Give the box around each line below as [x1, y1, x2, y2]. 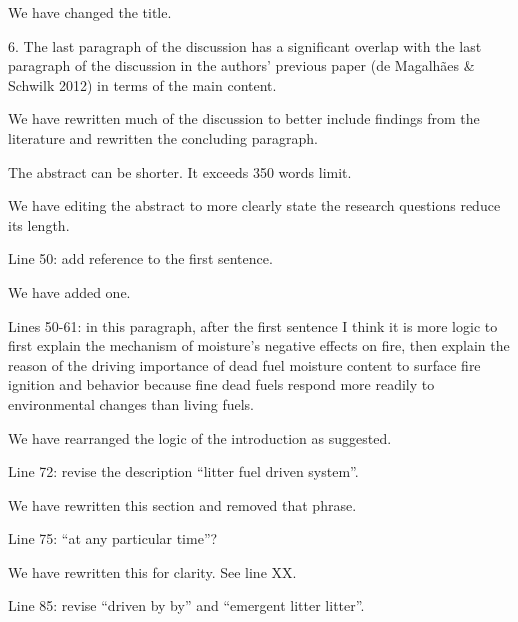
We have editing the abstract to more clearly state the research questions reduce [8, 195, 501, 216]
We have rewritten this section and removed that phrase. [8, 494, 357, 515]
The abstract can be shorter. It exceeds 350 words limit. [8, 161, 352, 182]
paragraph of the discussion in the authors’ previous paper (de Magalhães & [8, 55, 475, 76]
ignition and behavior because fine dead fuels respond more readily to [8, 374, 435, 395]
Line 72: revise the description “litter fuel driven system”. [8, 461, 359, 482]
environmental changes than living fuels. [8, 393, 254, 414]
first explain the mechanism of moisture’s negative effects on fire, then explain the [8, 335, 510, 356]
